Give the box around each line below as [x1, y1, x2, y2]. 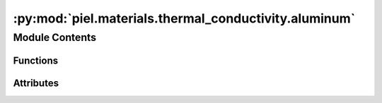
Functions [13, 54, 59, 66]
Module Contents [13, 31, 97, 44]
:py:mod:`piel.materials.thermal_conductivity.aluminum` [13, 11, 356, 26]
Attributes [13, 77, 59, 89]
